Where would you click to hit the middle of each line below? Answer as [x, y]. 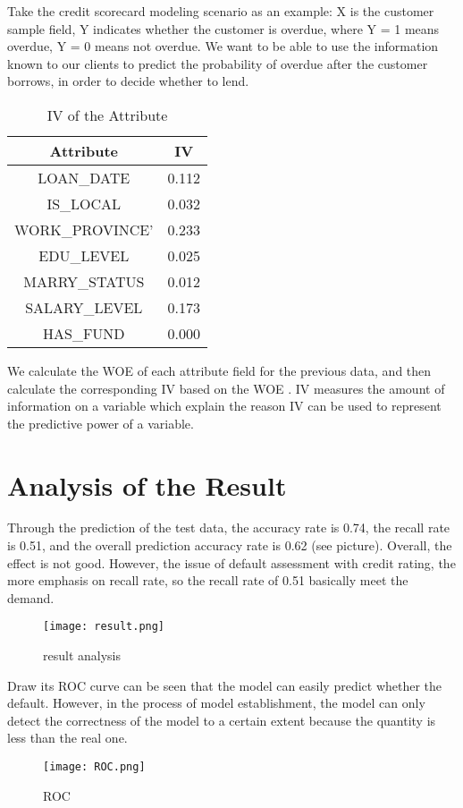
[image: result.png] [104, 627]
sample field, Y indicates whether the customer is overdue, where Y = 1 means [223, 28]
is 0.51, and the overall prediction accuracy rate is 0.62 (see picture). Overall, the [230, 545]
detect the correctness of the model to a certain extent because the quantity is [222, 720]
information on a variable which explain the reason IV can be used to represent [224, 406]
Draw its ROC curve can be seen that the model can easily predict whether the [225, 685]
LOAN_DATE [84, 177]
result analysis [82, 655]
